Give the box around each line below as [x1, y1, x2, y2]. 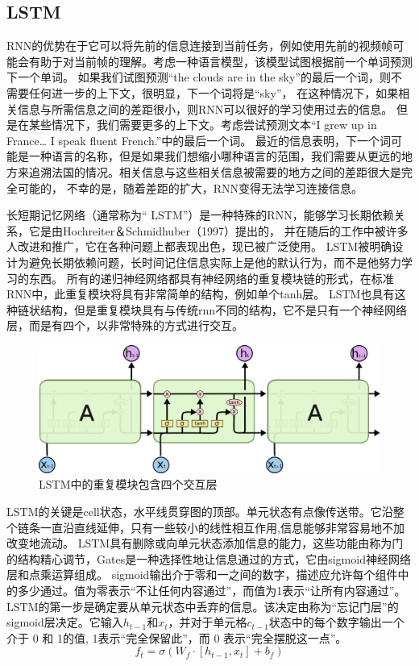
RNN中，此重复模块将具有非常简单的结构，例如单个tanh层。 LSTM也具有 [6, 285, 395, 302]
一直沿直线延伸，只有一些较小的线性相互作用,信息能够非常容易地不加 [39, 518, 404, 535]
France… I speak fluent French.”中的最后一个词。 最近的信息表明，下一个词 [6, 131, 391, 148]
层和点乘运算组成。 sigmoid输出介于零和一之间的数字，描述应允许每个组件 [6, 566, 398, 583]
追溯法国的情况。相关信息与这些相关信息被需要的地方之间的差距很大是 [28, 163, 401, 180]
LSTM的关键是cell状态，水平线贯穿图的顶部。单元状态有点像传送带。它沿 [6, 503, 393, 520]
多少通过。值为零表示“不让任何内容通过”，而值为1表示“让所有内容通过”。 [17, 582, 406, 599]
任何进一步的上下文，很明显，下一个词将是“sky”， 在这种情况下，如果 [28, 84, 399, 101]
